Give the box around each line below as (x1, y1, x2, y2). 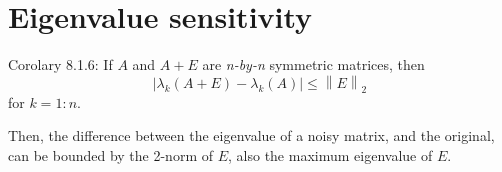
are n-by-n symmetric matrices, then (202, 54, 425, 75)
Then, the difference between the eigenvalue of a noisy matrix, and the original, (8, 125, 495, 146)
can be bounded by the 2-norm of (8, 144, 214, 165)
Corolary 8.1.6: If (8, 54, 113, 75)
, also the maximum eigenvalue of (228, 144, 433, 165)
